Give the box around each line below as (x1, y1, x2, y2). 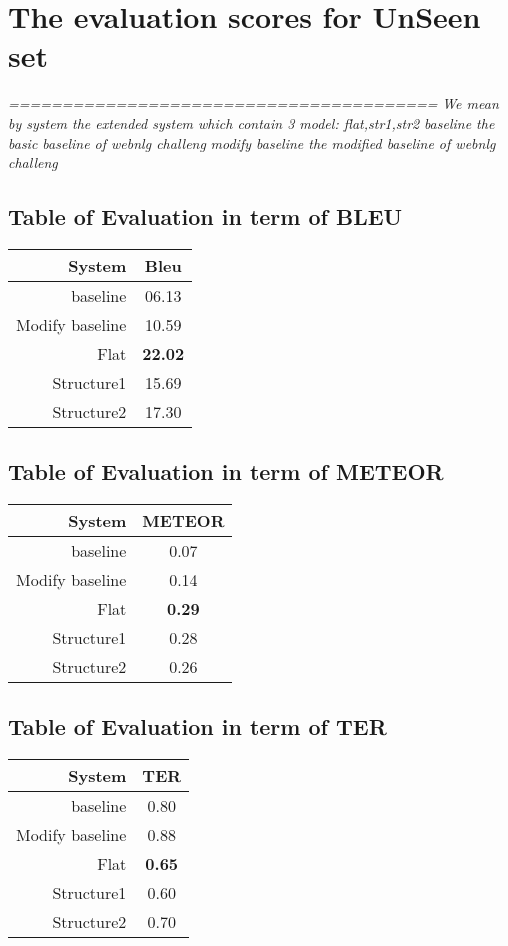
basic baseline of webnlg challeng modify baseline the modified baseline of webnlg (8, 132, 496, 153)
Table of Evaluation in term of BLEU (8, 201, 403, 232)
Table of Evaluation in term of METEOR (8, 456, 444, 487)
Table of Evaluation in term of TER (8, 711, 387, 742)
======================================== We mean (8, 93, 499, 114)
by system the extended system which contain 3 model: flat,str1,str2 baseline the (8, 112, 495, 133)
